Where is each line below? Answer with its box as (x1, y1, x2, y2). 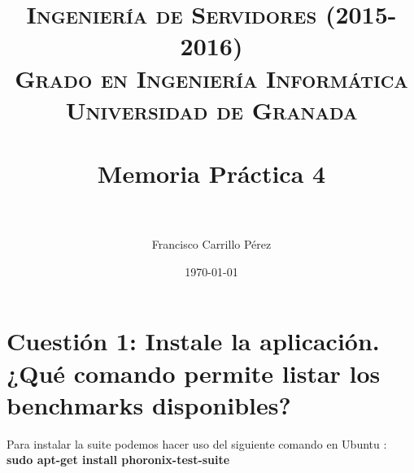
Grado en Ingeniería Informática (15, 61, 408, 94)
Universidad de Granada (65, 93, 358, 126)
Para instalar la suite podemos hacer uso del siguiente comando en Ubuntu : (7, 435, 387, 452)
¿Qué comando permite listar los (7, 356, 381, 389)
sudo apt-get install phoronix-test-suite (7, 451, 230, 468)
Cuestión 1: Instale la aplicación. (7, 324, 380, 358)
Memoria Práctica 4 (97, 157, 326, 190)
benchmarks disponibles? (7, 388, 291, 421)
